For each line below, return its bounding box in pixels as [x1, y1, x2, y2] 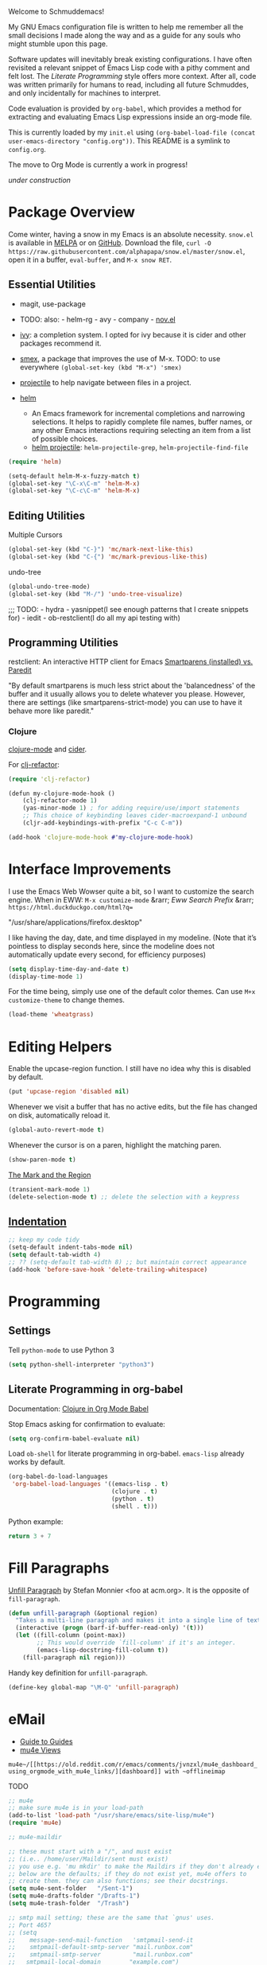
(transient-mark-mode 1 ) [8, 1185, 91, 1193]
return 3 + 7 [8, 1532, 52, 1540]
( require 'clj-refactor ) [8, 775, 91, 783]
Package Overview [8, 203, 135, 221]
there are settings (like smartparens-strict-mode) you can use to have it [8, 698, 242, 708]
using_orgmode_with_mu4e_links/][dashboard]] [8, 1767, 161, 1776]
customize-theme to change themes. [8, 995, 126, 1005]
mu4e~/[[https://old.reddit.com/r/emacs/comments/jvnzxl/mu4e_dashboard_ [8, 1760, 258, 1768]
